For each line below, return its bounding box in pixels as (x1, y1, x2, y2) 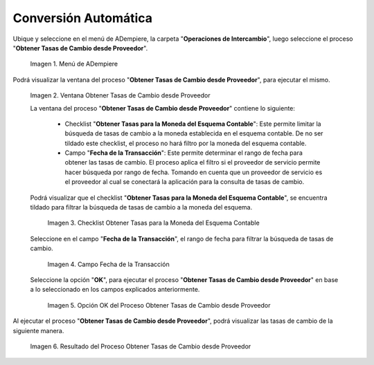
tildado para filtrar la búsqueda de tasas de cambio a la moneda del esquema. (30, 203, 253, 212)
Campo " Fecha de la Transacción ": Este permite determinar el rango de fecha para (64, 149, 303, 157)
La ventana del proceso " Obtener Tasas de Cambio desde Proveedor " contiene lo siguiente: (30, 104, 296, 112)
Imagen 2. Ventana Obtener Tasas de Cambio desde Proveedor (30, 91, 211, 100)
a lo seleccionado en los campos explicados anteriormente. (30, 286, 200, 294)
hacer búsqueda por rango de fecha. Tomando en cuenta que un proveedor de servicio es (64, 168, 323, 176)
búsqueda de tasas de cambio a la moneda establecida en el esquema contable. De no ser (64, 129, 323, 138)
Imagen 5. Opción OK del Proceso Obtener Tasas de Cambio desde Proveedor (47, 301, 271, 309)
